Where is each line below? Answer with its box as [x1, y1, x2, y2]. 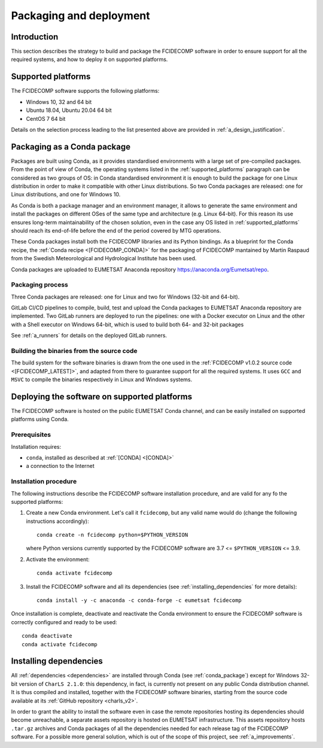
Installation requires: [11, 443, 62, 450]
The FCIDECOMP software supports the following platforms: [11, 87, 160, 95]
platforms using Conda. [11, 416, 69, 423]
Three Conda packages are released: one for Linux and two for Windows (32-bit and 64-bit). [11, 293, 240, 300]
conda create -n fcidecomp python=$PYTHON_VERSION [36, 531, 188, 539]
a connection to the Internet [26, 463, 95, 470]
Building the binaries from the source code [11, 346, 138, 355]
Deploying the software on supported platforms [11, 391, 193, 402]
